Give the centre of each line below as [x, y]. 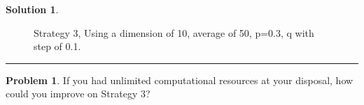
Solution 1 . [32, 9]
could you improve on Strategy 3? [78, 94]
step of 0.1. [57, 46]
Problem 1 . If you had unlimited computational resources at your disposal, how [180, 80]
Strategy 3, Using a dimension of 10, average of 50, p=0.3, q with [174, 32]
